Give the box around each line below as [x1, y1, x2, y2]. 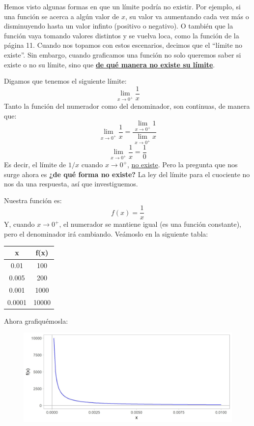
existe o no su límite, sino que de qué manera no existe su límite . [4, 59, 215, 69]
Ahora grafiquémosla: [4, 315, 68, 326]
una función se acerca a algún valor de [4, 11, 119, 21]
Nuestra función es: [4, 195, 62, 205]
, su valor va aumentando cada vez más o [125, 11, 249, 21]
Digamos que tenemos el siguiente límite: [4, 76, 127, 86]
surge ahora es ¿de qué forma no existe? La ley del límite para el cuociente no [4, 169, 250, 179]
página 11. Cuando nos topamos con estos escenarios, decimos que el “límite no [4, 40, 243, 50]
